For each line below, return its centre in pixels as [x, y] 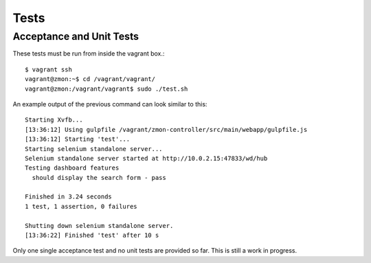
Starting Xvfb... [54, 120]
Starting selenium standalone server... [94, 149]
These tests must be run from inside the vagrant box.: [89, 54]
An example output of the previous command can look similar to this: [110, 104]
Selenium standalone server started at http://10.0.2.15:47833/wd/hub [146, 158]
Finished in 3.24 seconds [69, 197]
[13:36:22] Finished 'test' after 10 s [92, 236]
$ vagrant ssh [48, 69]
